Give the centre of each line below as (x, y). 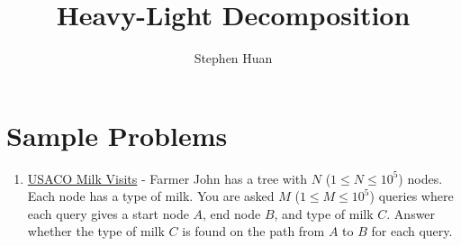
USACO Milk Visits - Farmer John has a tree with (167, 178)
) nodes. (420, 178)
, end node (232, 213)
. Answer (411, 213)
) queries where (411, 196)
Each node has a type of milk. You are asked (151, 196)
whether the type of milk (96, 231)
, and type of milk (324, 213)
